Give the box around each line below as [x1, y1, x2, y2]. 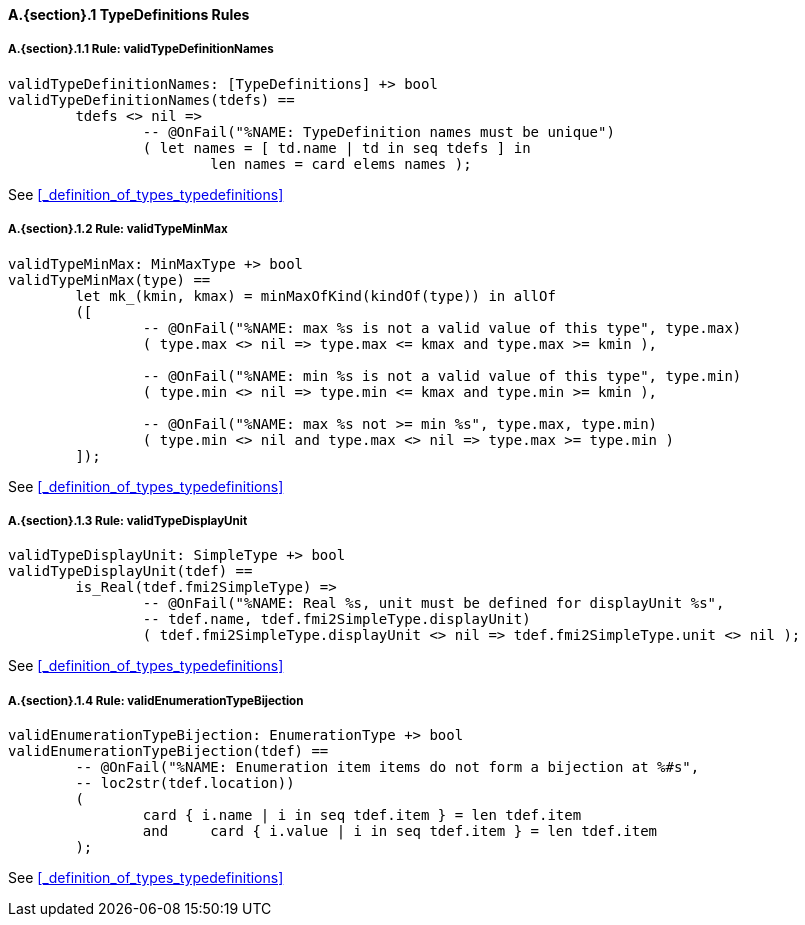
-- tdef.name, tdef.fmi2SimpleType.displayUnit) [142, 611, 531, 628]
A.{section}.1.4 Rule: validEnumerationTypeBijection [8, 693, 304, 708]
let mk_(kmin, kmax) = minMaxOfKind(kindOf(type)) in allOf [75, 287, 556, 304]
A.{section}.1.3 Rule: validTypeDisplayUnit [8, 513, 248, 528]
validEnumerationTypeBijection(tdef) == [8, 743, 329, 760]
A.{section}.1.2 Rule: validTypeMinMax [8, 222, 228, 237]
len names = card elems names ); [210, 155, 472, 172]
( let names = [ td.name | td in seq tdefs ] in [142, 139, 531, 156]
